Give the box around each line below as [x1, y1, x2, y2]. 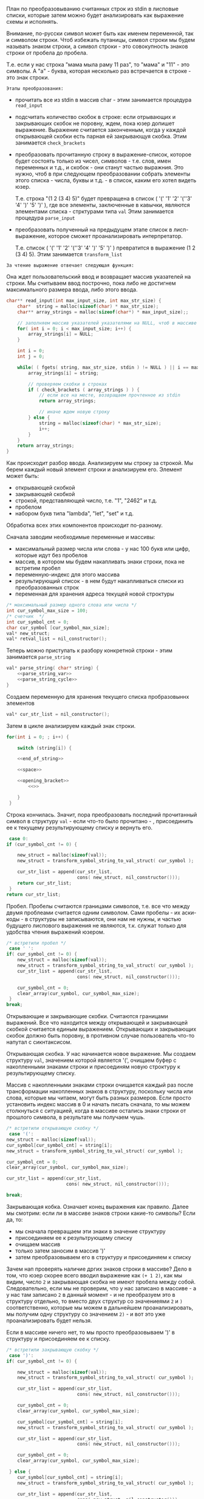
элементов [6, 699, 35, 707]
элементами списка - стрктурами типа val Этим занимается [15, 208, 174, 215]
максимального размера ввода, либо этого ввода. [6, 286, 138, 293]
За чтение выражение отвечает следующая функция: [6, 262, 135, 268]
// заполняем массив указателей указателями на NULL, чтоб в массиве [17, 320, 197, 326]
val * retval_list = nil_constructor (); [6, 636, 107, 642]
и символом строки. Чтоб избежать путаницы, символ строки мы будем [6, 36, 195, 43]
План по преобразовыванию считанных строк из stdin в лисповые [6, 5, 179, 12]
